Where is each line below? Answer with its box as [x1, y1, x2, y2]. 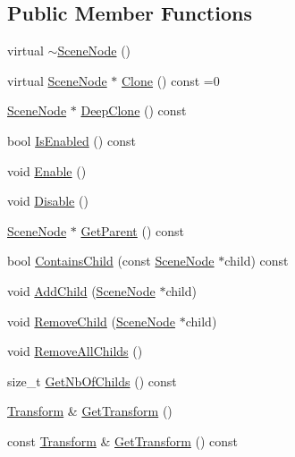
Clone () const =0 [122, 71, 220, 89]
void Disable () [7, 191, 88, 210]
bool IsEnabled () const [7, 131, 136, 149]
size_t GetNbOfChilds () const [7, 371, 177, 390]
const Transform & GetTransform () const [7, 431, 239, 450]
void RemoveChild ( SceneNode [7, 311, 176, 330]
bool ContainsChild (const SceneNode [7, 251, 215, 270]
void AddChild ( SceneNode [7, 281, 156, 300]
